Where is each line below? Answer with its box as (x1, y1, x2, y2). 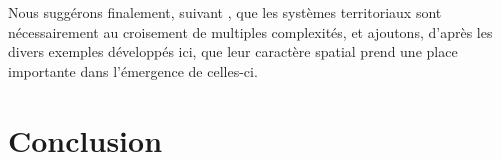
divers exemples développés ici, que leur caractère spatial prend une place (8, 41, 458, 62)
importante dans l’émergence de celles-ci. (8, 60, 258, 81)
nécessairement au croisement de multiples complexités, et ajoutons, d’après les (8, 21, 493, 42)
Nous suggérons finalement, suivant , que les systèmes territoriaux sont (8, 2, 442, 22)
